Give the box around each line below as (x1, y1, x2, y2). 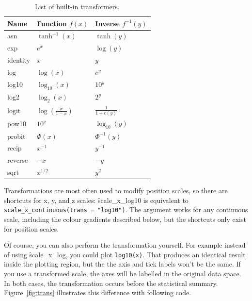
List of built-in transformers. (34, 1, 120, 11)
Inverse (95, 18, 120, 28)
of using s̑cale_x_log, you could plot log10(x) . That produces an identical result (4, 249, 246, 259)
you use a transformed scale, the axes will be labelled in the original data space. (4, 268, 241, 279)
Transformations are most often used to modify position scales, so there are (4, 185, 228, 196)
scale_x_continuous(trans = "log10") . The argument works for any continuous (4, 204, 248, 215)
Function (37, 18, 67, 28)
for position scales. (4, 223, 59, 234)
